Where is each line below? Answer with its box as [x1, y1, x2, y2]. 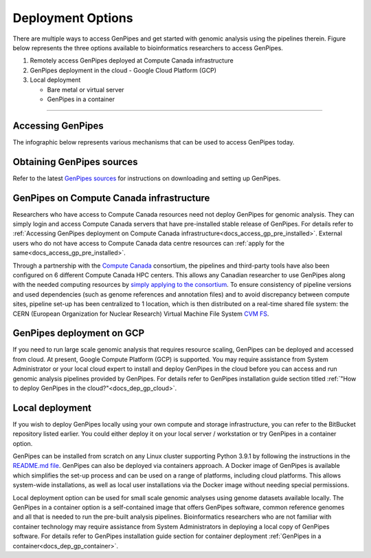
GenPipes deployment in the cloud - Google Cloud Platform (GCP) [30, 66, 216, 74]
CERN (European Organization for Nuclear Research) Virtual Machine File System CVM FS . [12, 310, 269, 318]
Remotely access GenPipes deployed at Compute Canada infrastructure [30, 56, 234, 65]
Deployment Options [12, 10, 133, 25]
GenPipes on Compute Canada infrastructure [12, 192, 210, 204]
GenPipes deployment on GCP [12, 328, 145, 339]
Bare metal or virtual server [47, 85, 124, 94]
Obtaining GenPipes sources [12, 155, 138, 168]
